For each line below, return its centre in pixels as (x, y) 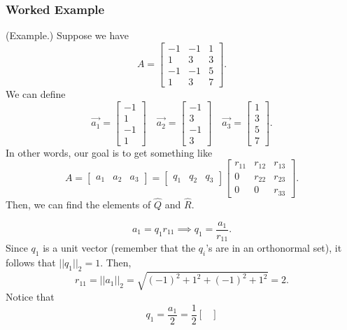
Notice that (30, 297)
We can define (36, 93)
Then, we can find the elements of (78, 204)
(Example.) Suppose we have (68, 35)
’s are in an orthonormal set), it (274, 248)
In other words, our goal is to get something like (109, 152)
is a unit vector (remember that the (119, 248)
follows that (31, 262)
